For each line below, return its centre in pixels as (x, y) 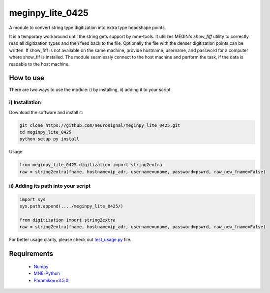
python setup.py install (49, 139)
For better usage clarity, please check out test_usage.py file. (70, 240)
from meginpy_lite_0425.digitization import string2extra (91, 165)
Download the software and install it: (46, 112)
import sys (32, 199)
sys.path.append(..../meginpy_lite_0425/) (71, 206)
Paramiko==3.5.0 (51, 280)
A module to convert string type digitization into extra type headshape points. (88, 28)
